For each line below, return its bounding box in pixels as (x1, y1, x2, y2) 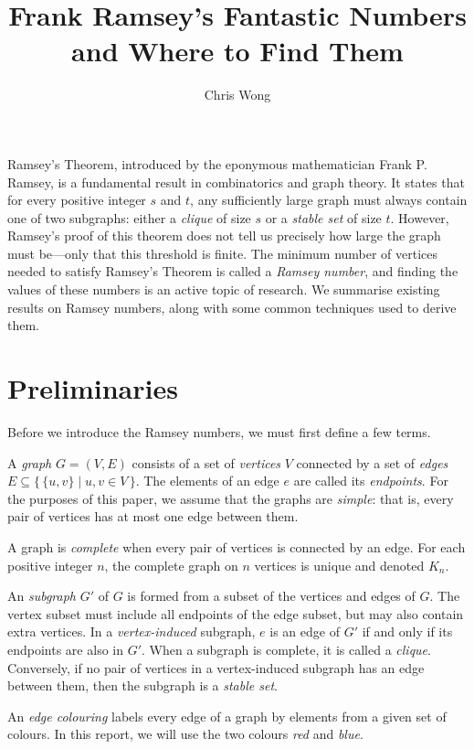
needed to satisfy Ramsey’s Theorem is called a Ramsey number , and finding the (7, 262, 458, 281)
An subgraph (7, 586, 77, 605)
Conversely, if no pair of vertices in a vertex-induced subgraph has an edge (7, 658, 425, 677)
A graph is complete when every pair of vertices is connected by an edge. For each (7, 537, 466, 556)
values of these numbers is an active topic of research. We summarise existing (7, 280, 440, 299)
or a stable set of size (265, 208, 382, 227)
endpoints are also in (7, 639, 123, 658)
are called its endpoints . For (293, 471, 448, 490)
